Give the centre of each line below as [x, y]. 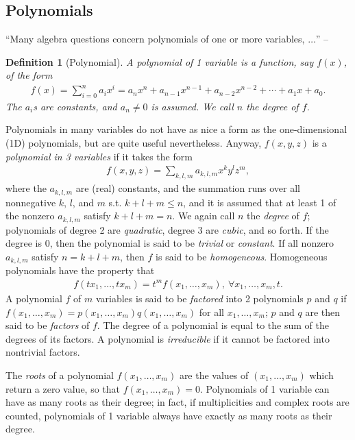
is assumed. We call [192, 106]
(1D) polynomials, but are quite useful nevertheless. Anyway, [134, 143]
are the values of [214, 375]
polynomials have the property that [80, 270]
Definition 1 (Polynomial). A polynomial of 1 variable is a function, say [160, 61]
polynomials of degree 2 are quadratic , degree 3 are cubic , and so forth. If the [167, 229]
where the [26, 188]
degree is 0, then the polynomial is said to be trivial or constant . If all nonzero [170, 243]
